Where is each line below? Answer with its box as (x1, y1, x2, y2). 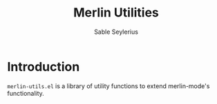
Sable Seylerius (94, 28, 138, 36)
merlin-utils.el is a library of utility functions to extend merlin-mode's (7, 81, 210, 90)
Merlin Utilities (73, 5, 159, 21)
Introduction (7, 59, 80, 74)
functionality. (7, 89, 45, 97)
